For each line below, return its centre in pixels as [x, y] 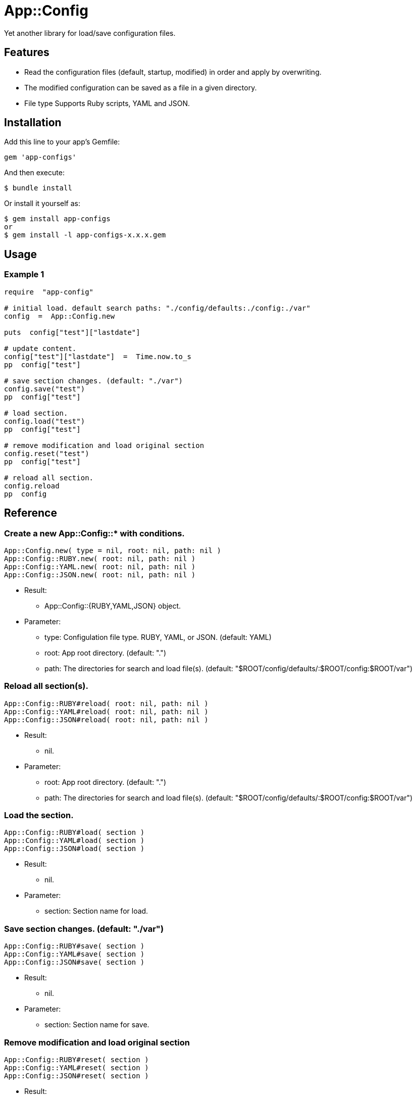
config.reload [32, 486]
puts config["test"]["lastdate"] [72, 332]
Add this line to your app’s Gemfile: [62, 142]
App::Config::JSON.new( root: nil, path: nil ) [100, 575]
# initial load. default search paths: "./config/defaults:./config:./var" [157, 308]
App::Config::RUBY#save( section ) [74, 946]
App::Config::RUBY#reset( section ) [76, 1059]
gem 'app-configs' [40, 157]
